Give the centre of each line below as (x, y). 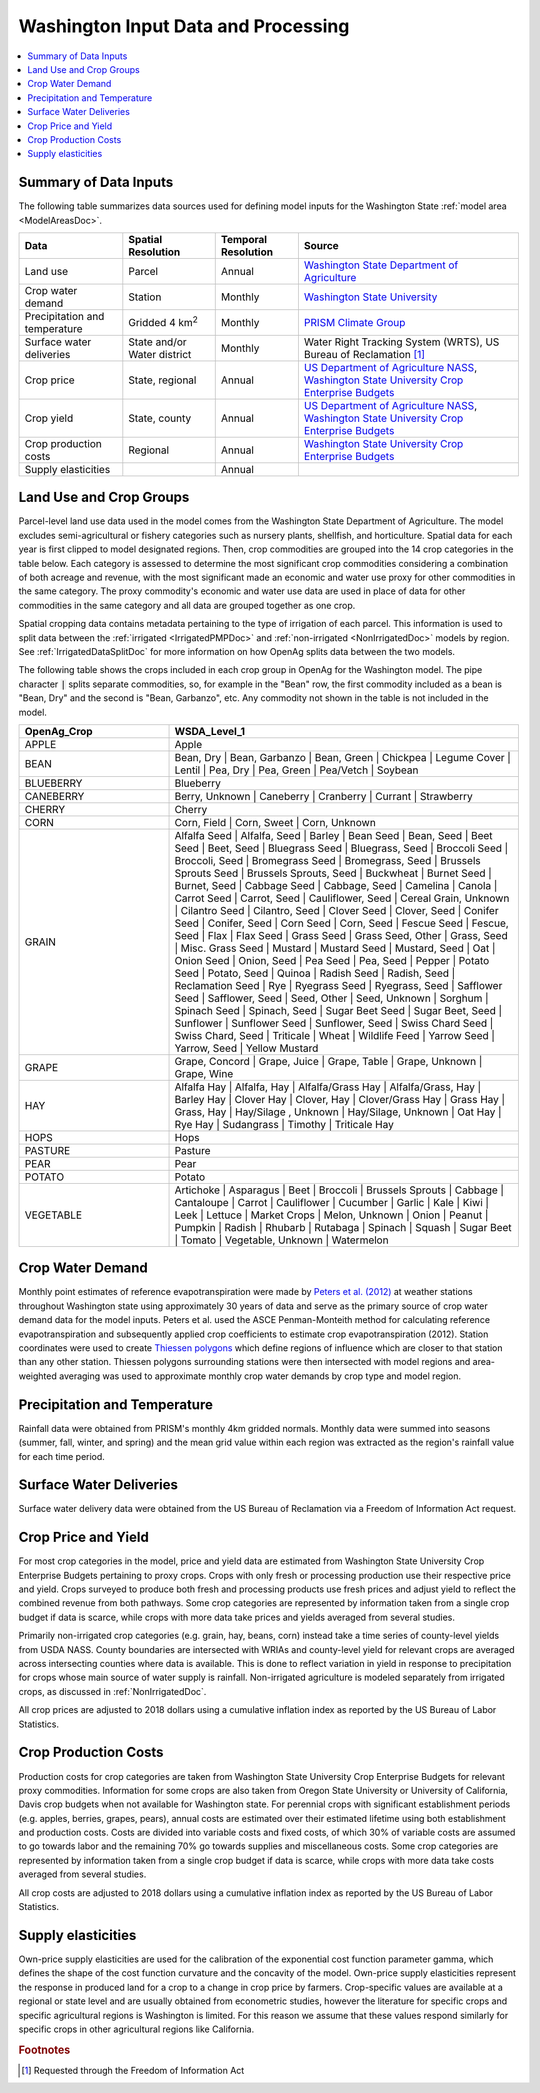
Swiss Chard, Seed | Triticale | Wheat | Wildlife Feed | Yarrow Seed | (334, 1035)
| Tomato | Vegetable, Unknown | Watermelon (281, 1240)
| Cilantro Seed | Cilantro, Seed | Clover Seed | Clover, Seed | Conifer (336, 910)
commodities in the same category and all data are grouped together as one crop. (187, 605)
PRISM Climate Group (354, 322)
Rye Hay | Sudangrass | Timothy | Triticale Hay (284, 1124)
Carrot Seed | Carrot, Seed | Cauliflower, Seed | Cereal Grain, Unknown (342, 898)
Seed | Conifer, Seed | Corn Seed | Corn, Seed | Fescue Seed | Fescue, (341, 923)
